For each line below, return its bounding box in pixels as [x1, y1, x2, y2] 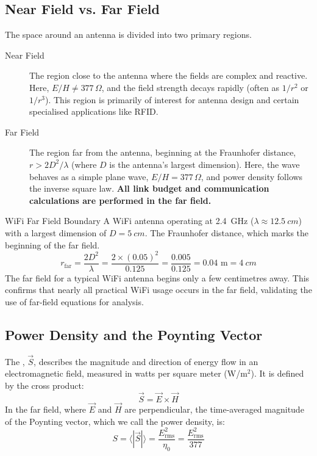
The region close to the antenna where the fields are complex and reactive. [29, 69, 308, 82]
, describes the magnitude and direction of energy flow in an [34, 355, 258, 367]
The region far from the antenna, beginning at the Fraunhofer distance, [29, 146, 296, 159]
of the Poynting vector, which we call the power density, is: [5, 414, 225, 427]
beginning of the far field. [5, 238, 100, 251]
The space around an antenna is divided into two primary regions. [5, 28, 252, 41]
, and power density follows [201, 170, 303, 183]
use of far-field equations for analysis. [5, 295, 144, 308]
